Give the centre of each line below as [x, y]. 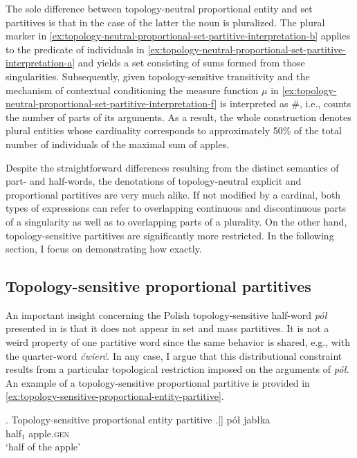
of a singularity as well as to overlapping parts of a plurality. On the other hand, [176, 221]
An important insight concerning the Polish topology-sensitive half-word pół [166, 314]
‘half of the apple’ [43, 447]
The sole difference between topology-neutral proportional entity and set [159, 8]
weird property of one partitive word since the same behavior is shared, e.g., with [178, 342]
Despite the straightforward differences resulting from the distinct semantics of [172, 167]
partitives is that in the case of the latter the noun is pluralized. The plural [165, 22]
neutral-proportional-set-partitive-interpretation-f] [111, 103]
